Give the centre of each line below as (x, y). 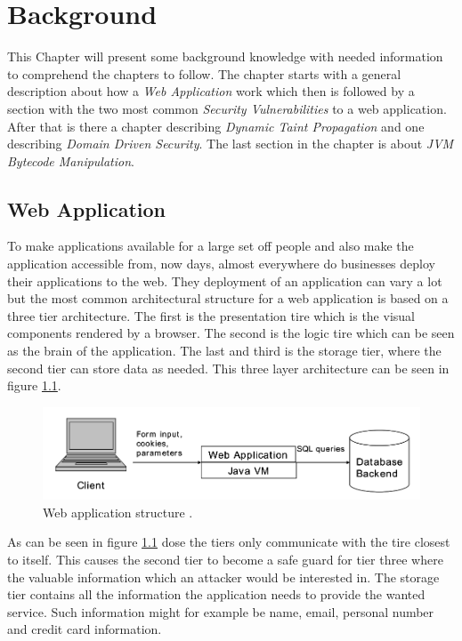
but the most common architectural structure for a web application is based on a (228, 298)
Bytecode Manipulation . (71, 160)
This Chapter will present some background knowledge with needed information (225, 56)
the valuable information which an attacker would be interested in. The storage (223, 577)
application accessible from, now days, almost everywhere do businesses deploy (221, 264)
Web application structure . (118, 512)
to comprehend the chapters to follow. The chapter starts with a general (204, 73)
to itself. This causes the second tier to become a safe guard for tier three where (225, 559)
